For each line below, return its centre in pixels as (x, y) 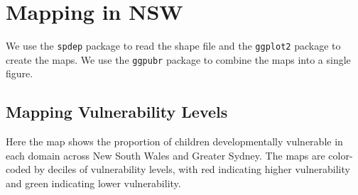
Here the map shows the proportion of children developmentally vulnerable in (174, 141)
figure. (20, 73)
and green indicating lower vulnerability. (93, 183)
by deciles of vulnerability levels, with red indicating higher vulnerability (192, 169)
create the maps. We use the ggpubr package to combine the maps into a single (178, 59)
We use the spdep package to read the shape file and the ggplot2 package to (173, 46)
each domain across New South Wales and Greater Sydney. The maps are (166, 155)
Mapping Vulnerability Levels (117, 112)
